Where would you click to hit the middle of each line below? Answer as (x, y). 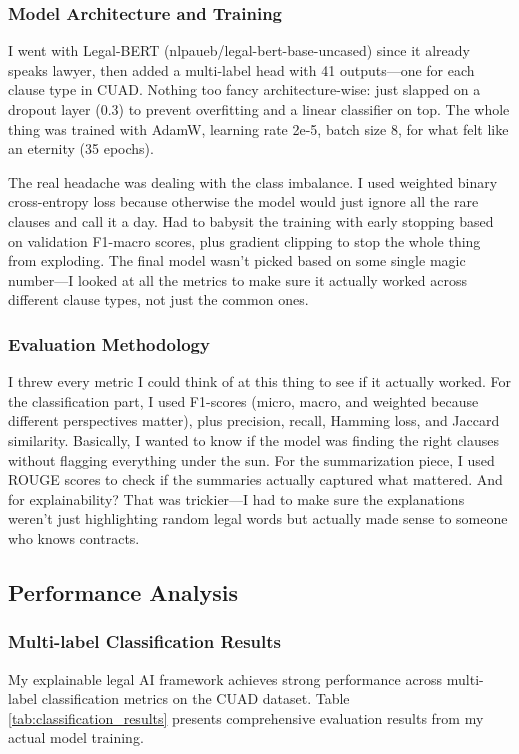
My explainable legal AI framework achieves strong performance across (225, 678)
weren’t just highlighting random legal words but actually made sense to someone (258, 518)
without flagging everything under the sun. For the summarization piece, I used (251, 459)
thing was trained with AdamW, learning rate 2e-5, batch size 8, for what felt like (258, 128)
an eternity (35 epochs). (81, 148)
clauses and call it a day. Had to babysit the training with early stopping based (251, 220)
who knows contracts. (74, 537)
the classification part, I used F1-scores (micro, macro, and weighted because (243, 400)
